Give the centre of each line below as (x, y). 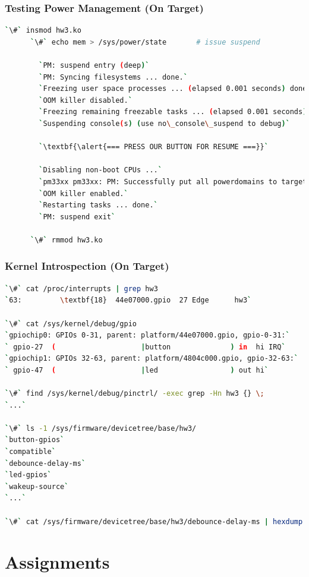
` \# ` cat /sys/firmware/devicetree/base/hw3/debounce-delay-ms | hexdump (154, 521)
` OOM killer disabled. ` (86, 100)
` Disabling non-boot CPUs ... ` (100, 170)
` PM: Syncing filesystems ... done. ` (113, 77)
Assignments (57, 562)
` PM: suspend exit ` (77, 217)
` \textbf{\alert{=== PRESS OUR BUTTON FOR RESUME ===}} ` (154, 147)
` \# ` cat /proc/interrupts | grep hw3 (81, 288)
